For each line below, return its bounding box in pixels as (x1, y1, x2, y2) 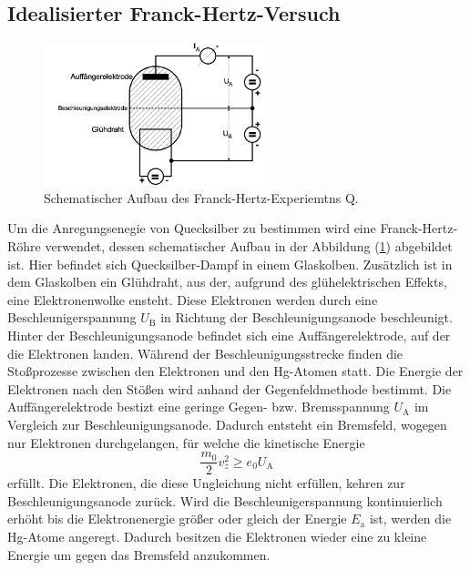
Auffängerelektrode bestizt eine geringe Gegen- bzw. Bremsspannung (7, 397, 390, 416)
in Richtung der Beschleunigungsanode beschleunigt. (160, 308, 453, 327)
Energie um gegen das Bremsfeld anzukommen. (7, 545, 271, 564)
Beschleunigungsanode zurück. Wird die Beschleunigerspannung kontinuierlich (7, 491, 443, 510)
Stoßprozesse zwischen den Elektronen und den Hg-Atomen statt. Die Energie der (7, 361, 464, 381)
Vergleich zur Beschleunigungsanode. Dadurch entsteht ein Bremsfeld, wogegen (7, 415, 447, 434)
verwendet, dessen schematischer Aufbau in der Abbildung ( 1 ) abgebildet (45, 237, 453, 256)
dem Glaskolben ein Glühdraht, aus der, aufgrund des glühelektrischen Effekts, (7, 272, 447, 291)
